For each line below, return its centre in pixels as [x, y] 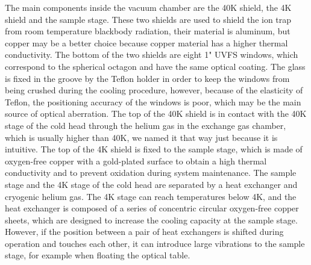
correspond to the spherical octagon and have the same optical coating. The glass [155, 66]
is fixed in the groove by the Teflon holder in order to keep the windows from [147, 78]
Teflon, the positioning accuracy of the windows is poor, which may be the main [153, 101]
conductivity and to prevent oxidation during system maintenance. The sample [151, 173]
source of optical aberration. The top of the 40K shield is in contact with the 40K [156, 114]
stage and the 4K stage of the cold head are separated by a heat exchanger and [151, 184]
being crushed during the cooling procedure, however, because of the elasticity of [154, 90]
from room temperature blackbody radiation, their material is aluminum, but [148, 31]
